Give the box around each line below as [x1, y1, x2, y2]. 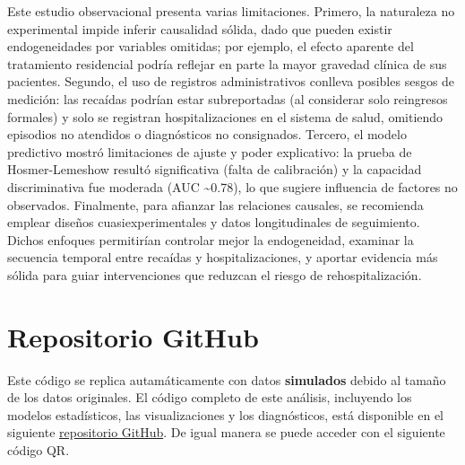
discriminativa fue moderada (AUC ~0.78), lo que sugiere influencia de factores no [7, 177, 458, 196]
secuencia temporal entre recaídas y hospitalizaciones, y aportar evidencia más [7, 248, 438, 267]
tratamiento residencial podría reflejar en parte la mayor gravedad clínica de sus [7, 54, 447, 73]
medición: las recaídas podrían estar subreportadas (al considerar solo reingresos [7, 89, 448, 108]
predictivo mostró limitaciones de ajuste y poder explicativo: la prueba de [7, 142, 412, 161]
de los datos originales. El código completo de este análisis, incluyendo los [7, 388, 412, 407]
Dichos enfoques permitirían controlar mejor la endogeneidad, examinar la [7, 230, 414, 249]
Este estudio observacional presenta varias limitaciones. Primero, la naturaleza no [7, 2, 455, 20]
